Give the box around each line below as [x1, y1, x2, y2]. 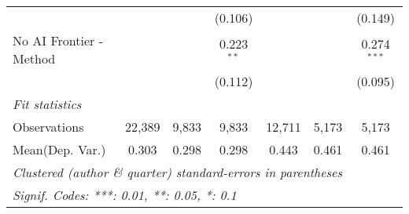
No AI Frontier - [13, 31, 103, 49]
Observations [13, 118, 84, 136]
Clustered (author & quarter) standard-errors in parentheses [13, 163, 342, 181]
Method [13, 49, 56, 67]
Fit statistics [13, 95, 82, 113]
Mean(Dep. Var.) [13, 140, 106, 158]
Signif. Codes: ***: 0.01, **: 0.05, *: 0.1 [13, 186, 237, 204]
